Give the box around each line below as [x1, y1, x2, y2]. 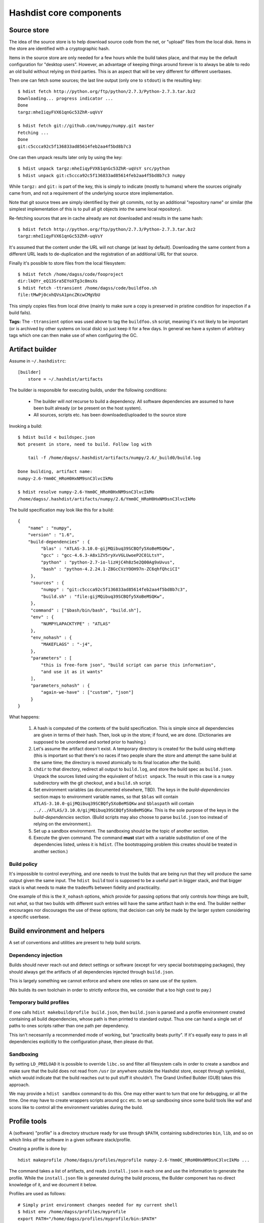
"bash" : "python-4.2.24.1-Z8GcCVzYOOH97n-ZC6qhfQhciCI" [41, 566, 180, 572]
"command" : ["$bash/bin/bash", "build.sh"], [30, 607, 142, 613]
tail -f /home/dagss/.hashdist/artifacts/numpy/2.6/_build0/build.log [27, 455, 201, 461]
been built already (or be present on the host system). [33, 405, 142, 411]
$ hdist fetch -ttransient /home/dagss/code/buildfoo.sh [18, 285, 157, 291]
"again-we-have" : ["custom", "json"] [41, 690, 134, 695]
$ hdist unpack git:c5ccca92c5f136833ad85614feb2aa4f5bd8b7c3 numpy [18, 173, 185, 178]
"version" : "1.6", [27, 532, 75, 538]
